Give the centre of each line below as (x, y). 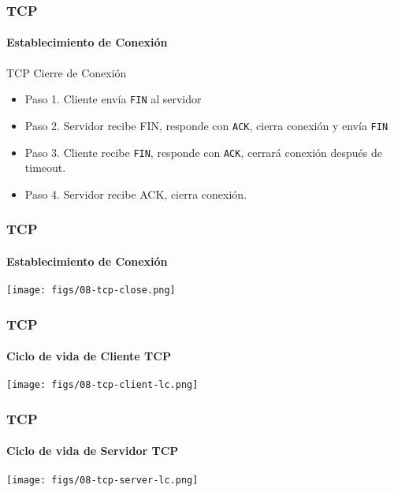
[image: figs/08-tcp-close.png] (91, 291)
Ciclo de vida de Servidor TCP (93, 451)
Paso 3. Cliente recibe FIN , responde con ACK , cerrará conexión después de (203, 152)
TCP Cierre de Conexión (67, 72)
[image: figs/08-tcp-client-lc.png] (102, 385)
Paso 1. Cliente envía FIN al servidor (113, 99)
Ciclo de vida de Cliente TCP (89, 356)
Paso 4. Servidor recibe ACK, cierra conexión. (136, 194)
